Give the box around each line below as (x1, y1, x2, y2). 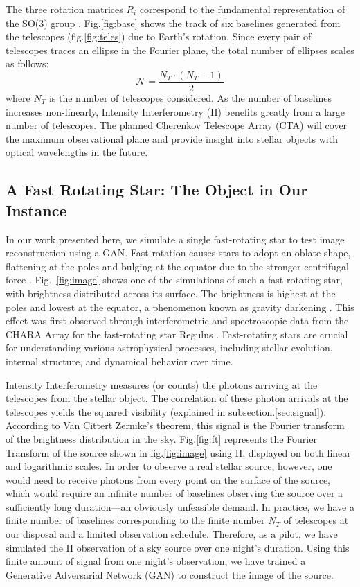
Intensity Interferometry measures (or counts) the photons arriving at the (6, 377, 318, 392)
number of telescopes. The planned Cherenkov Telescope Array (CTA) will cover (6, 118, 348, 132)
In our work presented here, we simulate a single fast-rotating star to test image (6, 231, 345, 246)
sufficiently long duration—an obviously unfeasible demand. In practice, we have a (6, 499, 354, 514)
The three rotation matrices (6, 2, 123, 16)
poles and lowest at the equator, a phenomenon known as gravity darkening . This (6, 299, 354, 314)
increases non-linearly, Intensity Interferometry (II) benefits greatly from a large (6, 104, 345, 119)
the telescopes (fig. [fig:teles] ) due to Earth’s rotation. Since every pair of (6, 29, 312, 44)
